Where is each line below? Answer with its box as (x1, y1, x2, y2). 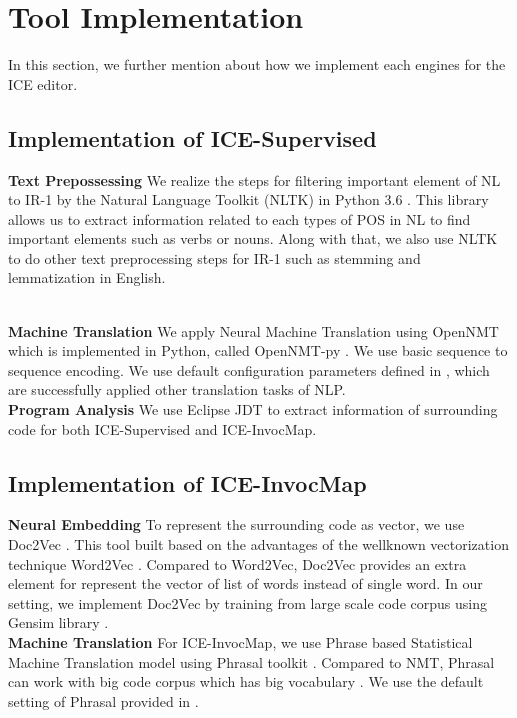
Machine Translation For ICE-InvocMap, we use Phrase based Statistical (8, 632, 473, 652)
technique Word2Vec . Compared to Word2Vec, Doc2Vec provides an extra (8, 553, 467, 574)
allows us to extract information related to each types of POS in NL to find (8, 208, 471, 229)
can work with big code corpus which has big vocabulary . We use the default (8, 671, 484, 692)
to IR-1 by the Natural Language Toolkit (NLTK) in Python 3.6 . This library (8, 189, 489, 210)
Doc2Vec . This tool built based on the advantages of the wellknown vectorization (8, 534, 509, 555)
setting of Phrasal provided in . (8, 690, 199, 711)
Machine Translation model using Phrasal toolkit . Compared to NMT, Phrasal (8, 651, 495, 672)
